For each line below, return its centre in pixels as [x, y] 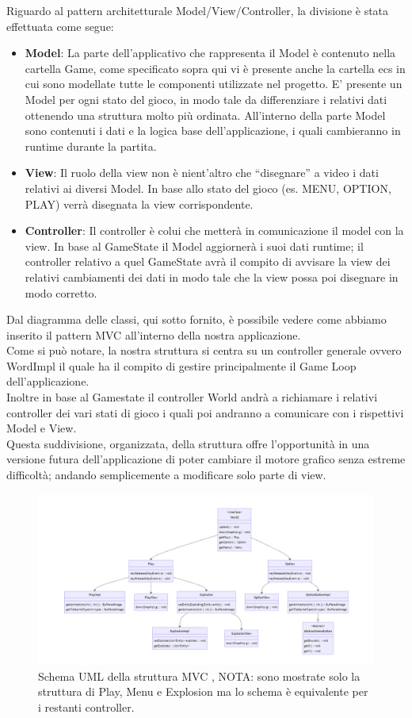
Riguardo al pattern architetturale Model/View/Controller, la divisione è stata [198, 10]
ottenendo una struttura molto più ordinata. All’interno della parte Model [205, 115]
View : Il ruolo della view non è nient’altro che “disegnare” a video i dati [202, 173]
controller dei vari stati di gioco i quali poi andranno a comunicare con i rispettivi [205, 412]
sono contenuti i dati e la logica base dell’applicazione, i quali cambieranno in [213, 131]
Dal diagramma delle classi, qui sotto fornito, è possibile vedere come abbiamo [196, 319]
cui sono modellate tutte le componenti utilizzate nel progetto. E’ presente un [214, 84]
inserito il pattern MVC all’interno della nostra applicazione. [154, 334]
